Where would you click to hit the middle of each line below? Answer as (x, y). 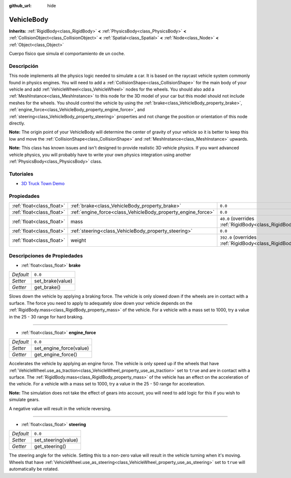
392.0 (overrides (238, 238)
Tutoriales (21, 174)
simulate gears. (24, 399)
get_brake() (47, 287)
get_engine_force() (56, 355)
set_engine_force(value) (62, 348)
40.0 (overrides (237, 219)
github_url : (20, 6)
